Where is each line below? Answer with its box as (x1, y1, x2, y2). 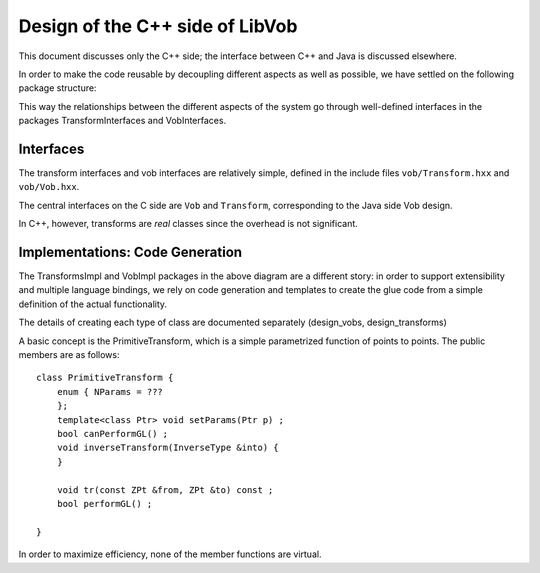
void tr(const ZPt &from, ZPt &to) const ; (56, 484, 274, 495)
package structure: (18, 82, 97, 94)
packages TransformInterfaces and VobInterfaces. (18, 115, 227, 127)
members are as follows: (18, 349, 120, 361)
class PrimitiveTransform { (36, 372, 174, 384)
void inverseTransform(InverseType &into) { (56, 442, 279, 454)
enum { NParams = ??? (56, 386, 164, 397)
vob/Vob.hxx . (18, 181, 80, 193)
